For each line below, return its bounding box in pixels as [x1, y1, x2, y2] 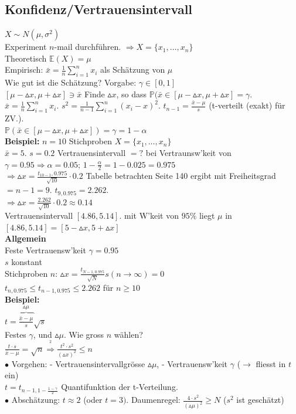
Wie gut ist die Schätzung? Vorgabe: [5, 76, 137, 89]
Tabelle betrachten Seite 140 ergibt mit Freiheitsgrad [86, 169, 276, 182]
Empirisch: [5, 63, 43, 76]
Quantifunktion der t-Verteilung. [61, 380, 178, 392]
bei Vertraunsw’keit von [145, 146, 232, 158]
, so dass [116, 87, 147, 100]
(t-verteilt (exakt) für [209, 99, 285, 111]
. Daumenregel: [126, 393, 181, 406]
